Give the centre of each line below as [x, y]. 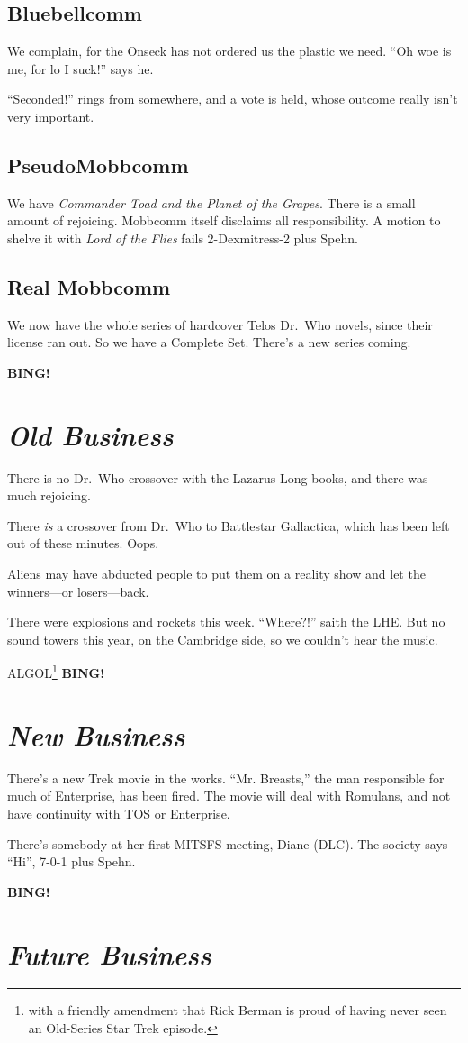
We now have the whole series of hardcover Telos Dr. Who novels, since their [220, 324]
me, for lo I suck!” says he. [81, 68]
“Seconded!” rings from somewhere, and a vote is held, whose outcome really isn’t [233, 99]
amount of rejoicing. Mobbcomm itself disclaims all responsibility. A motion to [224, 220]
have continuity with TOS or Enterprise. [119, 813]
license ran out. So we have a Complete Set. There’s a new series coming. [209, 342]
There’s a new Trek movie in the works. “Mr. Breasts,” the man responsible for [226, 778]
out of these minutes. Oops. [83, 543]
